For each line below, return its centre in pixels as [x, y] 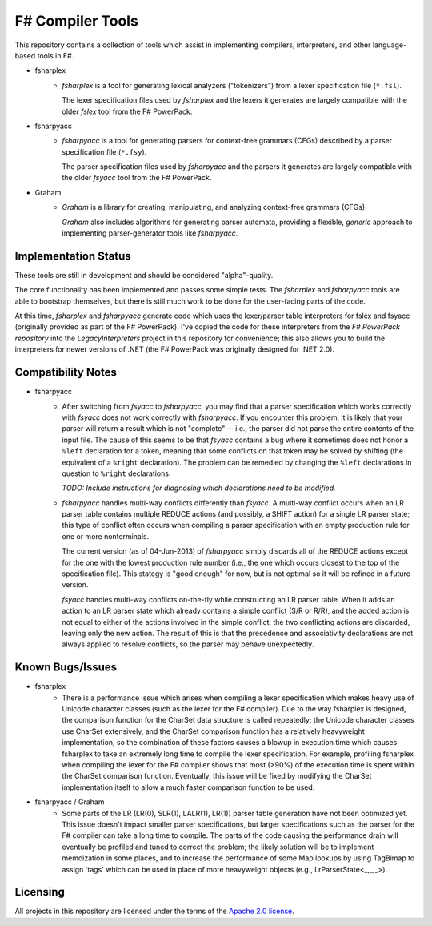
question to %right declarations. [116, 473]
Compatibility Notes [66, 372]
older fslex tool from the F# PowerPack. [127, 111]
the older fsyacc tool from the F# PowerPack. [137, 178]
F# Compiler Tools [77, 21]
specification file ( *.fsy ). [104, 151]
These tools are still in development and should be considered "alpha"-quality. [144, 275]
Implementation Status [73, 256]
